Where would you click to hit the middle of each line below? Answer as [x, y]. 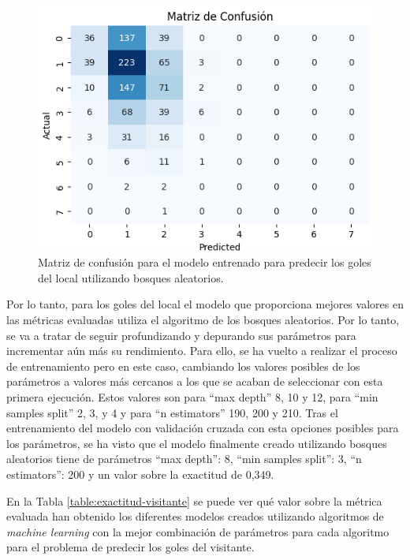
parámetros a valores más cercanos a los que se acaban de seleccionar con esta [195, 381]
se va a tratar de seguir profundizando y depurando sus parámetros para [181, 335]
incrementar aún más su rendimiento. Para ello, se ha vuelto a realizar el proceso [202, 351]
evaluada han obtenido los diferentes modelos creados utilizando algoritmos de [195, 516]
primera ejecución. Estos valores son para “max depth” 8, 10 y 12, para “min [192, 397]
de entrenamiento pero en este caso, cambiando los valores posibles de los [183, 366]
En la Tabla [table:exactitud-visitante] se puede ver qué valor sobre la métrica [194, 500]
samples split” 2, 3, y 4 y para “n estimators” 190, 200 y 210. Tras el [172, 412]
